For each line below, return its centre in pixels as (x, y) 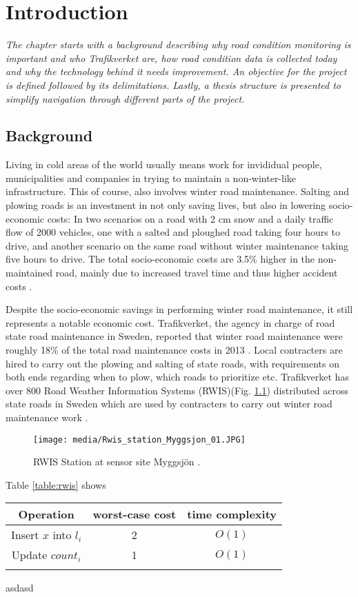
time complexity (232, 514)
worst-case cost (135, 514)
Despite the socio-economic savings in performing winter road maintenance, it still (179, 309)
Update (29, 555)
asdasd (20, 588)
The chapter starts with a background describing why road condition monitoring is (178, 44)
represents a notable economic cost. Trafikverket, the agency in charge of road (170, 322)
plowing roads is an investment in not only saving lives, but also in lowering (166, 205)
